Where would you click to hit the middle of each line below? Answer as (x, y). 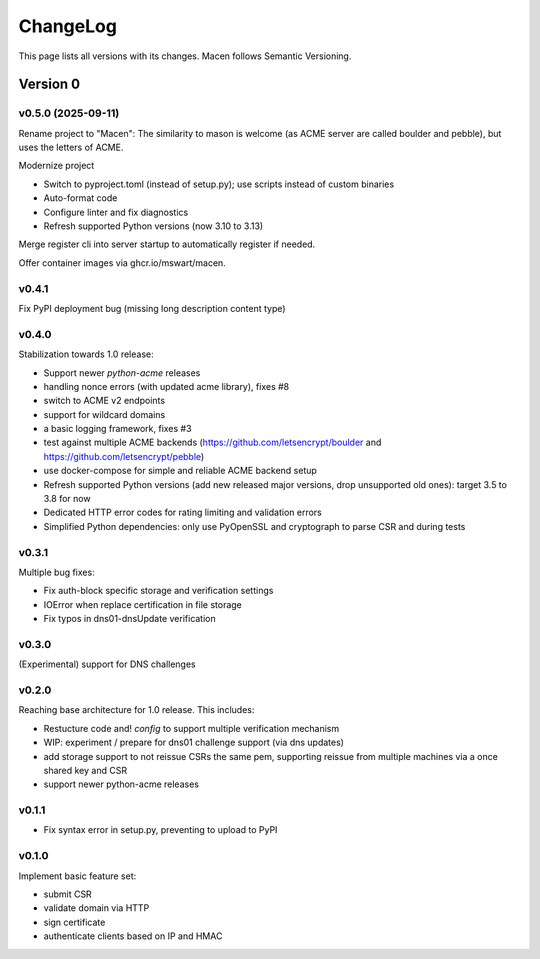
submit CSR (67, 894)
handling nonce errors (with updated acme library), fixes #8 (166, 386)
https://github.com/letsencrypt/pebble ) (124, 456)
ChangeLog (67, 26)
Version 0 (49, 84)
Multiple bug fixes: (56, 572)
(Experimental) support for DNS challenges (107, 664)
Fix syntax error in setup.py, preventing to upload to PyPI (160, 830)
